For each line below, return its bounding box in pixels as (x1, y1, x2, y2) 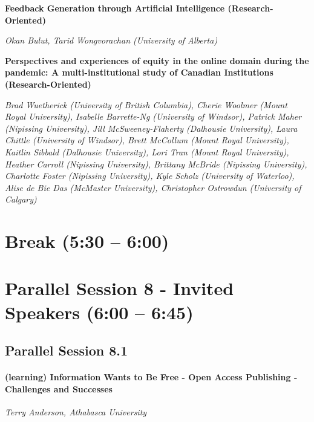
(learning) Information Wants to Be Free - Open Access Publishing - (5, 371, 298, 383)
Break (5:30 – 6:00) (5, 229, 169, 253)
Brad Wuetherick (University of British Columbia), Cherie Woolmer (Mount (5, 98, 287, 111)
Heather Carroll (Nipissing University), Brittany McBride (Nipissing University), (5, 157, 307, 170)
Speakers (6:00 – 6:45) (5, 299, 194, 324)
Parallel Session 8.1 (5, 341, 128, 360)
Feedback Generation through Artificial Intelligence (5, 2, 225, 14)
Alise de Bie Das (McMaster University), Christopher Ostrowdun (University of (5, 181, 301, 193)
